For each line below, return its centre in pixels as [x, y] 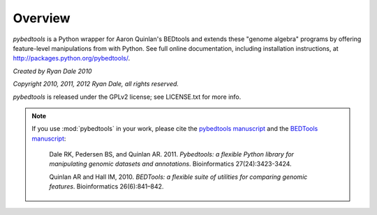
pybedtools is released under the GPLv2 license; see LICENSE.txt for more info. [127, 97]
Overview [42, 18]
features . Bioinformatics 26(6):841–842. [106, 186]
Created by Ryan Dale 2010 [52, 71]
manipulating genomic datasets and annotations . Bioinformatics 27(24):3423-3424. [171, 164]
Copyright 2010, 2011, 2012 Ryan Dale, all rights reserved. [96, 84]
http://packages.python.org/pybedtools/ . [72, 58]
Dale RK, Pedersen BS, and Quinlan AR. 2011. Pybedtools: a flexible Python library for [172, 154]
